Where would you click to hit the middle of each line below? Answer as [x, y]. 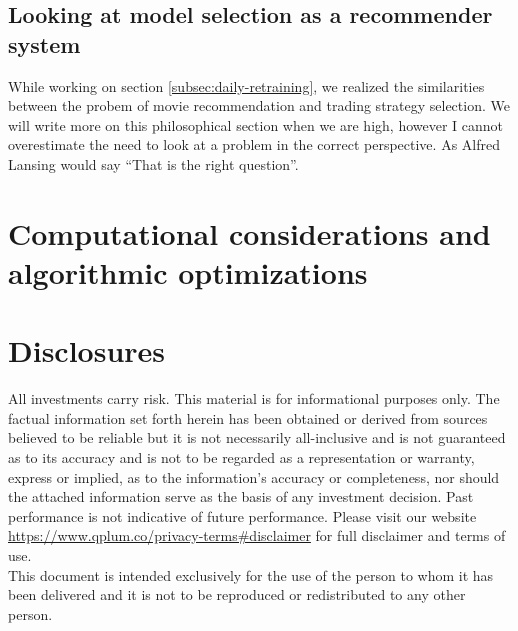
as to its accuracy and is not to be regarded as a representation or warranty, [241, 457]
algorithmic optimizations [188, 271]
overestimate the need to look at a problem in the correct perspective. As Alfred [254, 144]
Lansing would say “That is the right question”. [153, 163]
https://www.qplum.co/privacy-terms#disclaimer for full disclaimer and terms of [257, 535]
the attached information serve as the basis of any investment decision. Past [241, 496]
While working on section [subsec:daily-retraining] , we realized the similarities [246, 85]
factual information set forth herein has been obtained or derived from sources [248, 417]
